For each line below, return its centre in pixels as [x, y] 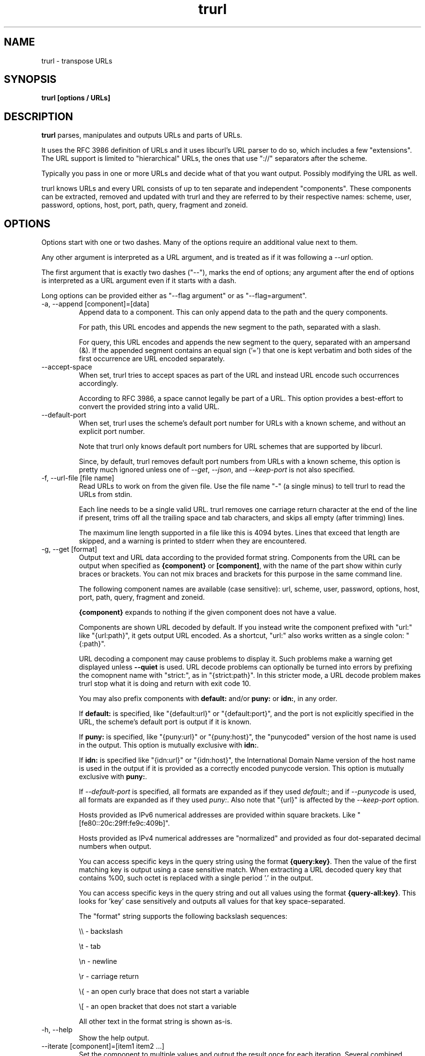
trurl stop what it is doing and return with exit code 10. [165, 684]
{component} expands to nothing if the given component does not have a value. [208, 612]
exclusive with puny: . [113, 777]
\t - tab [90, 946]
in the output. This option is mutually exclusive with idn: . [169, 745]
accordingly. [98, 384]
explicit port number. [112, 432]
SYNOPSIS [30, 80]
